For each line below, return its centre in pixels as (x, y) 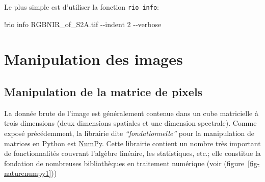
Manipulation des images (94, 59)
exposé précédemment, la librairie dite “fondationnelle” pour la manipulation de (129, 133)
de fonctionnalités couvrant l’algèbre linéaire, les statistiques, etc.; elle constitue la (132, 153)
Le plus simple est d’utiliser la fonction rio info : (82, 7)
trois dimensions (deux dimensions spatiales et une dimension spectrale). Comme (130, 123)
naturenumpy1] (28, 173)
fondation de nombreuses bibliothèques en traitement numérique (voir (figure (124, 163)
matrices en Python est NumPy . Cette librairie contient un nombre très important (132, 143)
